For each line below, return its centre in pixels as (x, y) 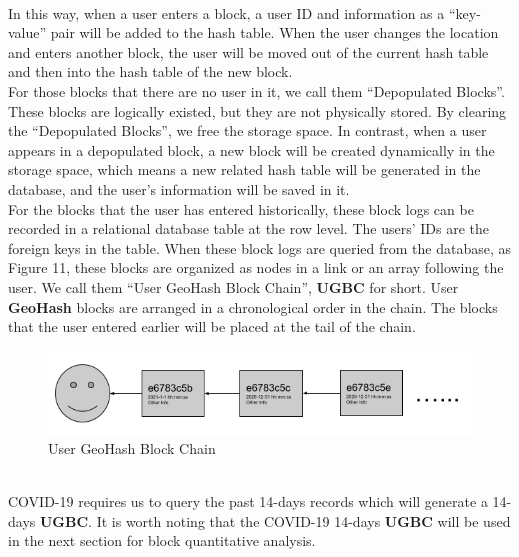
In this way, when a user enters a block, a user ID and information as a (226, 12)
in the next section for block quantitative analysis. (162, 540)
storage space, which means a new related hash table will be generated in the (244, 169)
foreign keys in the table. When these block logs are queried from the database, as (259, 247)
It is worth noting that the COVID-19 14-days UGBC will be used (303, 520)
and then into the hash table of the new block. (150, 71)
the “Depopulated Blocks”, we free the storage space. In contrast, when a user (247, 130)
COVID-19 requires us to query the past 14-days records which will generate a (248, 501)
